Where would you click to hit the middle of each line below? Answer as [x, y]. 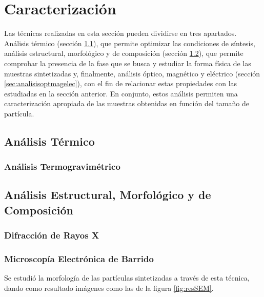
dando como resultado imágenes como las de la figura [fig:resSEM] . [109, 288]
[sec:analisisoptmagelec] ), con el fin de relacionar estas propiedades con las [121, 83]
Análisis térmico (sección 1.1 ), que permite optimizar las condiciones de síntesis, [130, 43]
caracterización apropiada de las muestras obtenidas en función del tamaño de [127, 103]
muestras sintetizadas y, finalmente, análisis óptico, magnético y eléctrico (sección [132, 73]
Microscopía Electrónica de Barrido [79, 259]
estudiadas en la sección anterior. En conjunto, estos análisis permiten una [121, 93]
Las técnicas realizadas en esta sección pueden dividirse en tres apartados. [120, 33]
